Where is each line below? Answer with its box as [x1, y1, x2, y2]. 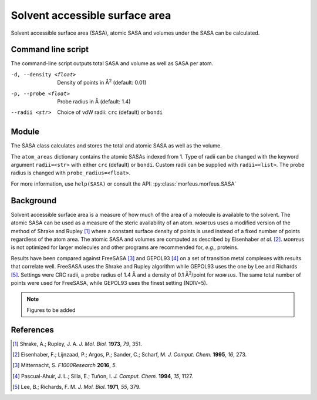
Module [11, 127, 39, 137]
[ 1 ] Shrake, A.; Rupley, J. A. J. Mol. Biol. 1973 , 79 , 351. [12, 340, 142, 347]
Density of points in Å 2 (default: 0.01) [57, 78, 147, 86]
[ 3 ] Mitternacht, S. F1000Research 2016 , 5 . [12, 362, 117, 369]
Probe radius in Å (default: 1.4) [57, 98, 131, 105]
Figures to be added [26, 306, 76, 314]
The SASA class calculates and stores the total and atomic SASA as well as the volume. [11, 142, 222, 149]
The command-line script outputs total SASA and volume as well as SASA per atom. [11, 60, 214, 67]
